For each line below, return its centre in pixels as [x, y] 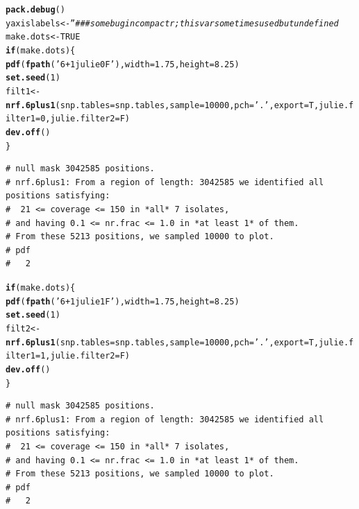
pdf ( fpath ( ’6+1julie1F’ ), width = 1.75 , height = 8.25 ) [123, 301]
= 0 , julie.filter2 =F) [83, 119]
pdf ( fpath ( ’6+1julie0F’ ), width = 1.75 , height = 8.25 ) [123, 64]
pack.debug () [35, 10]
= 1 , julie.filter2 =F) [83, 356]
